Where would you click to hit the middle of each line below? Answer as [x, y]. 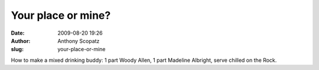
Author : [21, 41]
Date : [18, 33]
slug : [17, 49]
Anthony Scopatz [79, 41]
